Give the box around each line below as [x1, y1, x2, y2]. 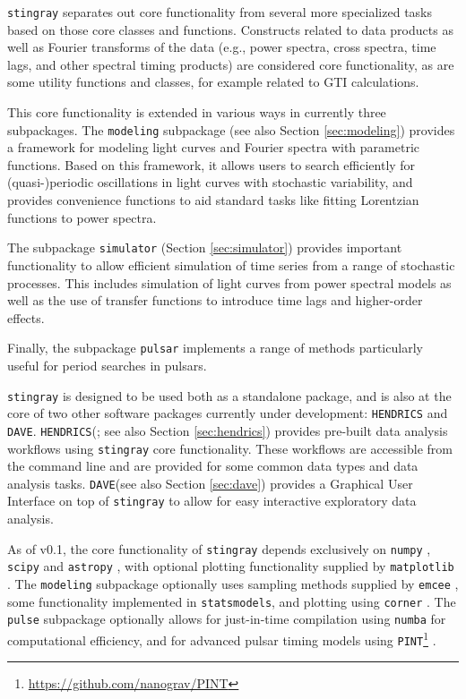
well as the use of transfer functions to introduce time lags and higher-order [7, 291, 423, 310]
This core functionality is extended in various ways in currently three [7, 103, 386, 122]
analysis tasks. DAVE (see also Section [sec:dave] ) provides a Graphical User [7, 473, 413, 492]
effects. [7, 308, 45, 327]
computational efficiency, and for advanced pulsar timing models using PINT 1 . [7, 627, 436, 649]
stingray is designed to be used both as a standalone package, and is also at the [7, 386, 452, 405]
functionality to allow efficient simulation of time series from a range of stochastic [7, 255, 455, 274]
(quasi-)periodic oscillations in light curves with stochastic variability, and [7, 173, 413, 192]
